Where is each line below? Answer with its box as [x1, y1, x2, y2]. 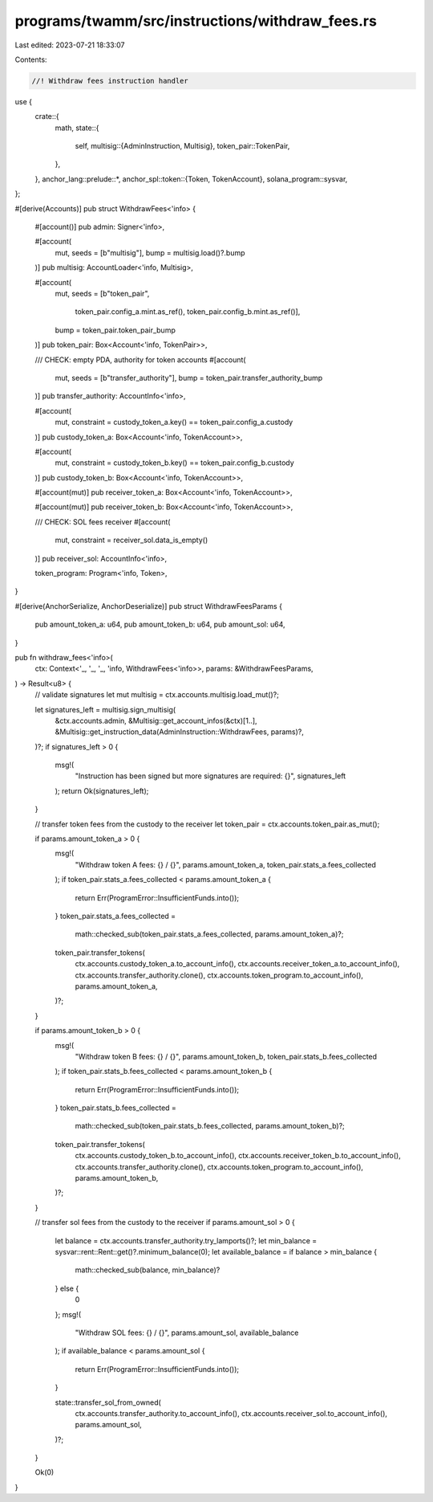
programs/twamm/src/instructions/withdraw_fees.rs [14, 12, 377, 30]
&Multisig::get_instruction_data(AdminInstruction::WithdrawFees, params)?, [55, 727, 305, 737]
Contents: [14, 55, 47, 64]
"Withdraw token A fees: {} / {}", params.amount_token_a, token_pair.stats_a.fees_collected [75, 859, 376, 869]
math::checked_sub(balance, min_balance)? [75, 1265, 221, 1275]
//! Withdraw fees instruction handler [31, 76, 188, 85]
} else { [55, 1284, 79, 1293]
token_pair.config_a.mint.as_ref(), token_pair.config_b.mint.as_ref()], [75, 307, 301, 316]
